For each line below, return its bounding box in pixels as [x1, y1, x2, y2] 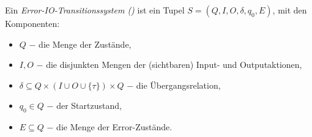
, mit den [272, 4, 307, 16]
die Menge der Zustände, [39, 37, 132, 50]
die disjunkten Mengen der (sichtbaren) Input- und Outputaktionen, [46, 58, 302, 71]
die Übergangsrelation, [136, 78, 221, 91]
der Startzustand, [56, 99, 122, 112]
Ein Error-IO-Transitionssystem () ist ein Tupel [5, 4, 185, 16]
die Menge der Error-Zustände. [56, 120, 173, 133]
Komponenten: [5, 17, 60, 29]
